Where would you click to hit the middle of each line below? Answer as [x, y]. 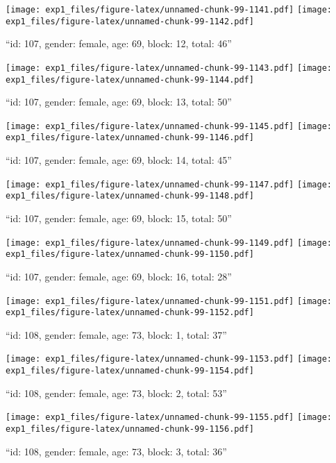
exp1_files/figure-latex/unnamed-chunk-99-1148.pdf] [130, 196]
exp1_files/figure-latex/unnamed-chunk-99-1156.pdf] [130, 429]
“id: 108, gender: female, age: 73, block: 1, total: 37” [116, 334]
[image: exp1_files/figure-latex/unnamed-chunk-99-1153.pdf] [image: [169, 359]
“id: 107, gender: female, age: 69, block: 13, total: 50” [119, 102]
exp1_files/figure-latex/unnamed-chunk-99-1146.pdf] [130, 138]
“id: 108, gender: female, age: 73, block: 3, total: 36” [116, 451]
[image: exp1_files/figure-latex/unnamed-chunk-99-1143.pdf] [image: [169, 68]
